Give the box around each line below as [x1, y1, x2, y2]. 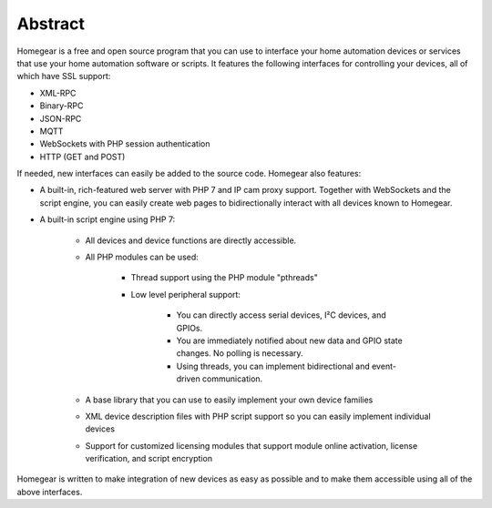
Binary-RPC [39, 100, 84, 111]
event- [371, 361, 396, 371]
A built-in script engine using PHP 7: [39, 214, 176, 225]
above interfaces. [16, 486, 83, 497]
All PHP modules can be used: [85, 251, 200, 263]
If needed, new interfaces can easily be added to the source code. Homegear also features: [16, 168, 362, 179]
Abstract [16, 14, 86, 34]
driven [176, 373, 200, 384]
